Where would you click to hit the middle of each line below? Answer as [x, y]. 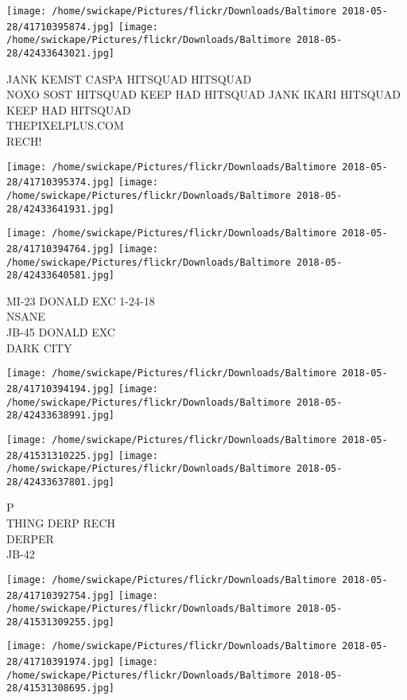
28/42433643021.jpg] [61, 53]
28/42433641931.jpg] [61, 209]
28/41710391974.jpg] [61, 662]
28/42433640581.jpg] [61, 276]
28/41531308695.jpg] [61, 688]
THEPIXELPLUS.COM [65, 125]
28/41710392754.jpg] [61, 595]
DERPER [30, 538]
